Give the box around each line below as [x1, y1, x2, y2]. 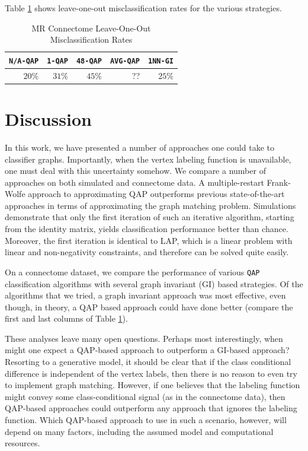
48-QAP [76, 56, 102, 65]
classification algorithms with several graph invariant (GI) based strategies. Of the [5, 277, 303, 290]
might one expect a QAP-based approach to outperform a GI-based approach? [5, 344, 290, 356]
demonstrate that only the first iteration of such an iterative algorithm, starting [5, 211, 294, 223]
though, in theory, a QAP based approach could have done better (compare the [5, 300, 293, 313]
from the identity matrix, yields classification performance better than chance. [5, 223, 288, 235]
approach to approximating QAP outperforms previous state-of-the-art [28, 188, 285, 200]
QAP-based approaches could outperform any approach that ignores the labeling [5, 402, 297, 414]
